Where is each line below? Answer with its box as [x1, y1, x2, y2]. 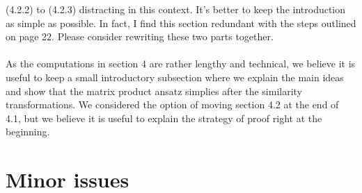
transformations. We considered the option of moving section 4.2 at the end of [6, 97, 339, 112]
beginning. [6, 124, 50, 139]
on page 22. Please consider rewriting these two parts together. [6, 29, 274, 44]
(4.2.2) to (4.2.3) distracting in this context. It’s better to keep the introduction [6, 2, 346, 16]
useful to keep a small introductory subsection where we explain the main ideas [6, 69, 344, 84]
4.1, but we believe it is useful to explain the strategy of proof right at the [6, 110, 322, 125]
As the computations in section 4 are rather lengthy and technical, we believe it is [6, 56, 356, 71]
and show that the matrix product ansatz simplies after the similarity [6, 83, 302, 98]
